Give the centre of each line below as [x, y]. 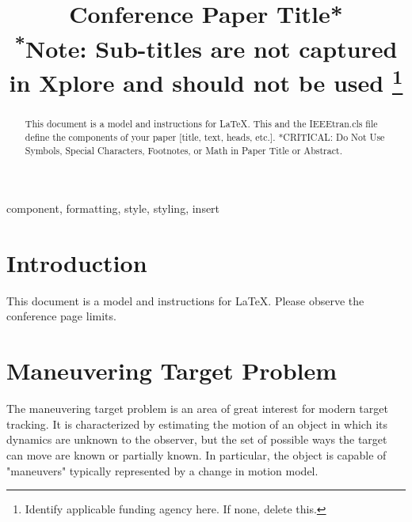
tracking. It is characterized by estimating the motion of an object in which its [197, 424]
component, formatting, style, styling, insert [113, 208]
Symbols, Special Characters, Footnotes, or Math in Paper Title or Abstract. [183, 150]
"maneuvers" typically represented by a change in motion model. [162, 470]
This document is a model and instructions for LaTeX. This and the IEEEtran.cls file [201, 124]
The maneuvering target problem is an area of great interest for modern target [197, 409]
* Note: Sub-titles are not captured [206, 46]
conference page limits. [61, 316]
